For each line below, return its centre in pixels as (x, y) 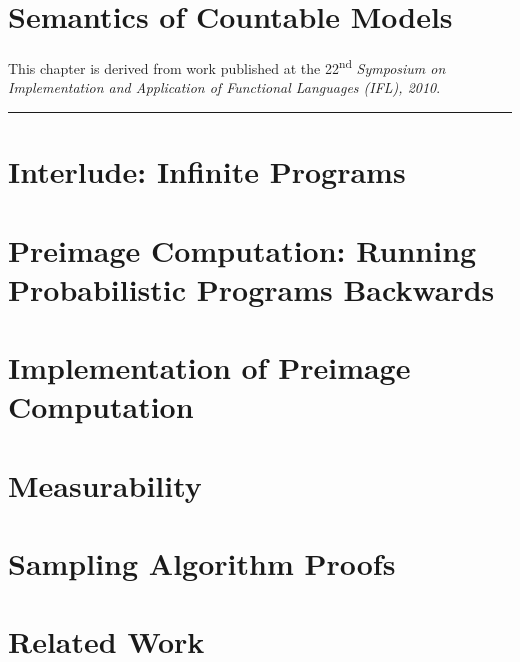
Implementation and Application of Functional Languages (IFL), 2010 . (224, 87)
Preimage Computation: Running (242, 249)
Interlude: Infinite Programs (207, 171)
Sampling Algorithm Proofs (202, 563)
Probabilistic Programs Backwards (251, 288)
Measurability (105, 484)
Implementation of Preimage (209, 367)
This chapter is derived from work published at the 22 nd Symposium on (227, 66)
